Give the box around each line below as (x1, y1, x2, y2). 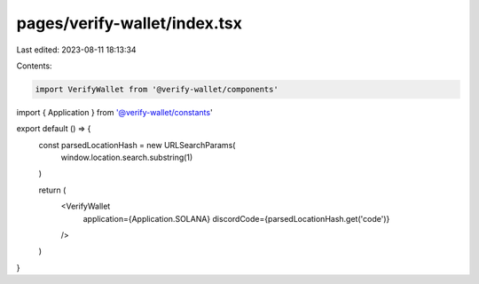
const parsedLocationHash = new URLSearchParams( (38, 139, 236, 150)
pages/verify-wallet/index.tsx (16, 13, 243, 33)
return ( (38, 185, 67, 195)
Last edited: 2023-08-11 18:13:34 (16, 44, 137, 55)
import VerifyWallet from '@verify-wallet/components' (35, 84, 279, 94)
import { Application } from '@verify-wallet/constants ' (16, 106, 213, 117)
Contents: (16, 60, 52, 71)
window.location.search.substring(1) (60, 152, 193, 163)
